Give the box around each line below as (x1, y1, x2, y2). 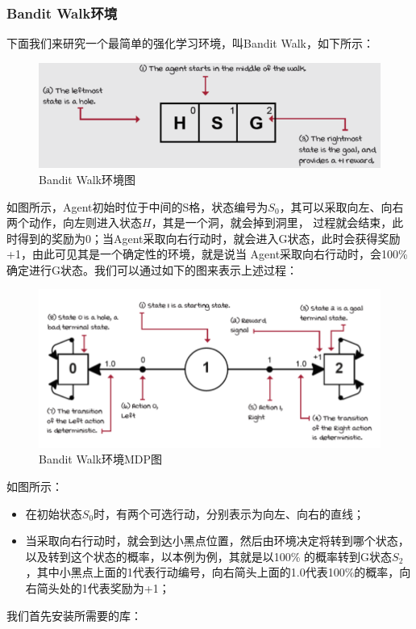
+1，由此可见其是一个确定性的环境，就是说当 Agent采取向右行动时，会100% (6, 245, 408, 262)
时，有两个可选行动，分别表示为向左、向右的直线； (94, 505, 365, 522)
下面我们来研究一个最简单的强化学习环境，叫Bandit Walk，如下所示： (6, 35, 374, 52)
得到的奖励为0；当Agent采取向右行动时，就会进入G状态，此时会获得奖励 (17, 229, 401, 246)
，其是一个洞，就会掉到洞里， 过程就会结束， (151, 214, 393, 231)
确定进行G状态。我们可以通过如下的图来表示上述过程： (6, 261, 297, 278)
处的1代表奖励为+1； (59, 580, 170, 596)
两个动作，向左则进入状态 (6, 214, 142, 231)
